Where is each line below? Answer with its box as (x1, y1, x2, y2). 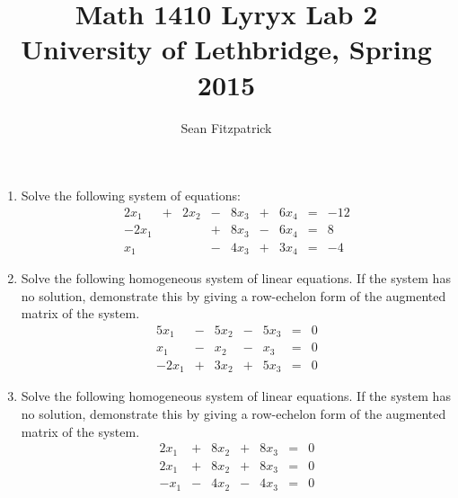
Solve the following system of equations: (21, 186, 241, 205)
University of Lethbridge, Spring (21, 31, 432, 67)
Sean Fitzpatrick (181, 118, 272, 137)
